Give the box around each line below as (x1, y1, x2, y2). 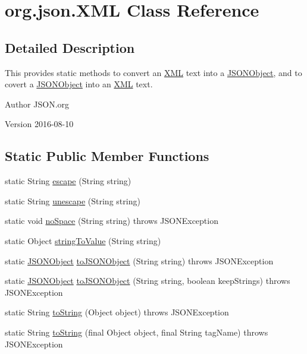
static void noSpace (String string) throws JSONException (5, 214, 218, 227)
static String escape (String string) (5, 175, 131, 187)
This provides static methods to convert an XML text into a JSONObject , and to (5, 66, 302, 78)
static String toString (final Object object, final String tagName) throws (5, 325, 268, 338)
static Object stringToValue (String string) (5, 234, 161, 246)
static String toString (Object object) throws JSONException (5, 306, 229, 318)
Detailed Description (5, 38, 135, 56)
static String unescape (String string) (5, 194, 140, 207)
